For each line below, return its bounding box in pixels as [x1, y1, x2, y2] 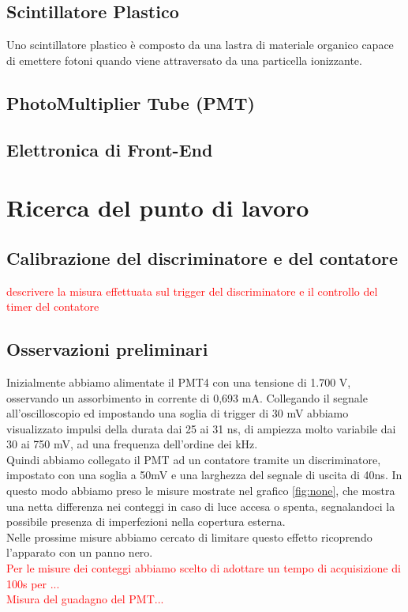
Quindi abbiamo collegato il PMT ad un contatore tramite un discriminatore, [6, 451, 381, 467]
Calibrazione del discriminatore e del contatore [6, 245, 398, 270]
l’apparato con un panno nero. [6, 544, 153, 561]
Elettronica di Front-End [6, 137, 213, 161]
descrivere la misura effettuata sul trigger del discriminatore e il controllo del [6, 282, 378, 299]
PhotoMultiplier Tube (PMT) [6, 90, 255, 115]
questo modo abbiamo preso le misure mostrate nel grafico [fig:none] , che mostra [6, 482, 395, 499]
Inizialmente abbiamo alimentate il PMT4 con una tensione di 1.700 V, [6, 373, 351, 390]
